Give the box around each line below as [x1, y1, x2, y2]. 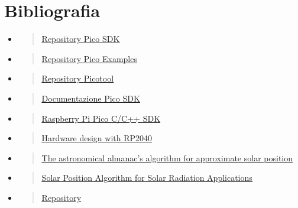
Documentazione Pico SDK [41, 92, 140, 104]
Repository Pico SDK [41, 32, 120, 45]
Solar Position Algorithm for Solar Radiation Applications [41, 171, 252, 184]
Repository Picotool [41, 72, 114, 84]
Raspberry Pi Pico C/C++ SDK [41, 112, 161, 124]
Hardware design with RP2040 [41, 132, 153, 144]
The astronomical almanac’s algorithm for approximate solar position [41, 151, 293, 164]
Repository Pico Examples [41, 52, 137, 64]
